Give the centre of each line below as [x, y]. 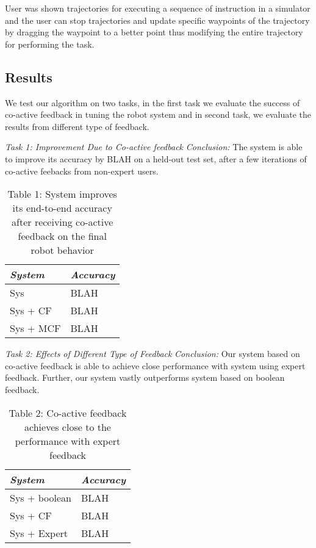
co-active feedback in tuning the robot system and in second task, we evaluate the [158, 114]
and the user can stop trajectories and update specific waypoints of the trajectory [157, 20]
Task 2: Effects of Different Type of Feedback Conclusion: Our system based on [153, 354]
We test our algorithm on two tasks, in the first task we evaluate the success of [153, 102]
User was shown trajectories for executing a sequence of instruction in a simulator [158, 8]
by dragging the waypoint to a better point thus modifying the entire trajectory [154, 32]
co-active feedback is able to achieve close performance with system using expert [155, 365]
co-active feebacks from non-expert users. [82, 171]
